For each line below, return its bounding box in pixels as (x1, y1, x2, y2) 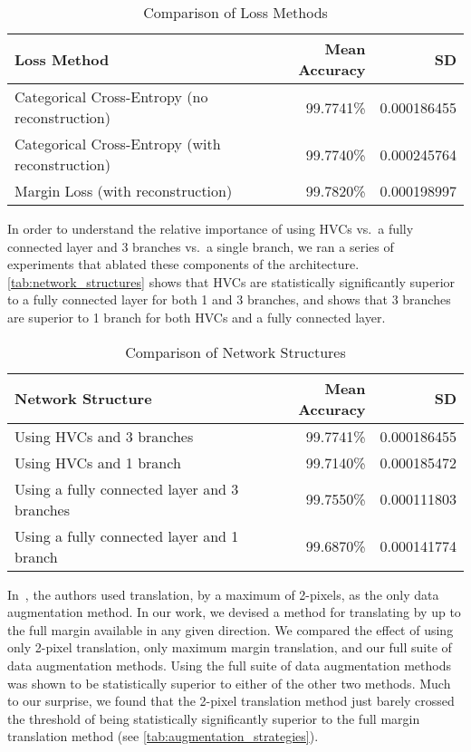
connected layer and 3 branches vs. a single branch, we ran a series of (7, 236, 394, 255)
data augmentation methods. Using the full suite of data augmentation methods (7, 655, 451, 674)
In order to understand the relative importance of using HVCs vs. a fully (7, 219, 414, 237)
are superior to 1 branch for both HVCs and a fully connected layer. (7, 307, 386, 326)
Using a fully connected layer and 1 (14, 525, 239, 546)
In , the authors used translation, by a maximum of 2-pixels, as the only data (7, 584, 439, 603)
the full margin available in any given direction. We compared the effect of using (7, 620, 454, 639)
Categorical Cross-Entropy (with (14, 133, 221, 154)
